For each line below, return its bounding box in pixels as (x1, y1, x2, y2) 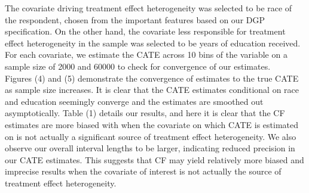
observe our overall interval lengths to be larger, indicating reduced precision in (5, 142, 295, 154)
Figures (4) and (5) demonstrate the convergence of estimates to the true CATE (5, 71, 299, 84)
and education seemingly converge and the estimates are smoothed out (5, 95, 264, 107)
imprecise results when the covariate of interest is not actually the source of (5, 165, 282, 178)
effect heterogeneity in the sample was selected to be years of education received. (5, 36, 301, 49)
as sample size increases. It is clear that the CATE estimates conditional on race (5, 83, 299, 96)
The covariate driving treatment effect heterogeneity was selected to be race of (5, 2, 292, 14)
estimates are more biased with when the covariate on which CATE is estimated (5, 118, 299, 130)
